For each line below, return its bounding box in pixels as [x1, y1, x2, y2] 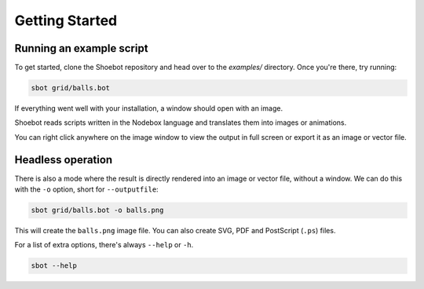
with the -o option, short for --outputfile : [14, 185, 159, 194]
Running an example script [14, 42, 148, 55]
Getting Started [14, 12, 118, 29]
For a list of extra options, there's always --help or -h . [14, 240, 194, 250]
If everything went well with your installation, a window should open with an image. [14, 104, 283, 113]
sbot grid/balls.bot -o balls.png [31, 206, 164, 215]
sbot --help [31, 262, 78, 270]
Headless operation [14, 153, 113, 166]
